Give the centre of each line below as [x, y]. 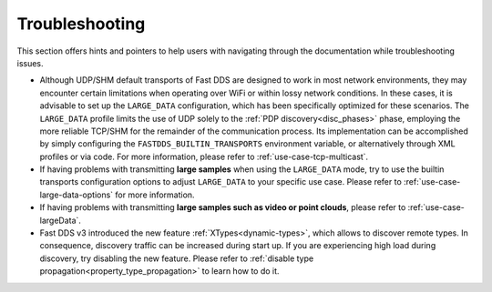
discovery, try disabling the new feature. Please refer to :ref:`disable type [177, 258]
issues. [31, 63]
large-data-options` [77, 195]
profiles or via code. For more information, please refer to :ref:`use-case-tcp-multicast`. [204, 156]
